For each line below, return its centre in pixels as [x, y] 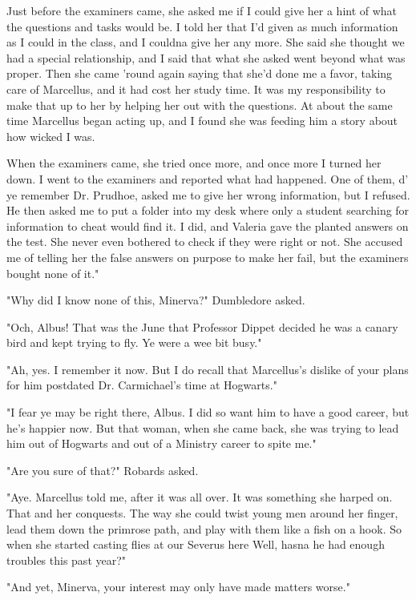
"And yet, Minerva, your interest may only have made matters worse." [178, 587]
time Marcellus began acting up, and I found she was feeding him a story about [202, 121]
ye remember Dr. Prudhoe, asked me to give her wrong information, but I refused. [208, 194]
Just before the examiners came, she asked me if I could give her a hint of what [202, 10]
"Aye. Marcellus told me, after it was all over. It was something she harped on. [200, 497]
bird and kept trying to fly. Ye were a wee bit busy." [134, 342]
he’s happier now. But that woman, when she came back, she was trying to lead [203, 427]
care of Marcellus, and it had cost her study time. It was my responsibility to [196, 89]
